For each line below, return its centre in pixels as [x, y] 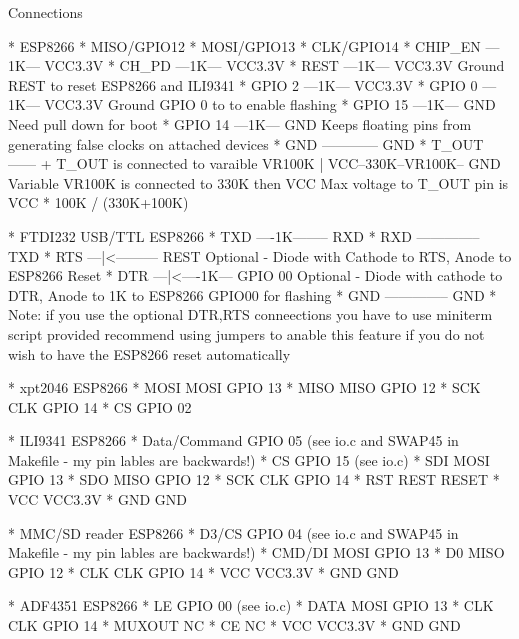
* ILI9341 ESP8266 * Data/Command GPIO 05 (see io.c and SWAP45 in [233, 440]
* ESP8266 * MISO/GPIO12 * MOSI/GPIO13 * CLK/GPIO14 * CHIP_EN [244, 45]
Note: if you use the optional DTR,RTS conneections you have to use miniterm [250, 314]
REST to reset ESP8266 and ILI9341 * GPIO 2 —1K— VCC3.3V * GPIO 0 [243, 84]
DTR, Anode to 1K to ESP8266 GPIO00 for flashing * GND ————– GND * [252, 294]
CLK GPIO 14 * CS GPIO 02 [100, 406]
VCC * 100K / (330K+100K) [98, 202]
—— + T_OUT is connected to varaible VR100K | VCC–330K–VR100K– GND [254, 163]
